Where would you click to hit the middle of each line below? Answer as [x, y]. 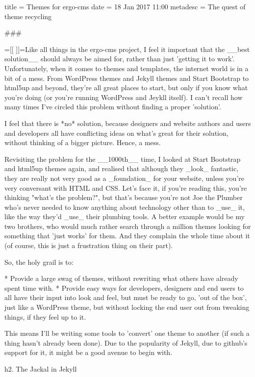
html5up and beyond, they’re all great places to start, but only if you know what [126, 88]
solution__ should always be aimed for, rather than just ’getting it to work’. [120, 59]
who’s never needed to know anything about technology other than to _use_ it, [125, 207]
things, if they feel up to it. [45, 316]
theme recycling [28, 16]
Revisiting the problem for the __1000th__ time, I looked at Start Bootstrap [123, 159]
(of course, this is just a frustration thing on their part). [89, 245]
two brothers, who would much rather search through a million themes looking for [128, 226]
